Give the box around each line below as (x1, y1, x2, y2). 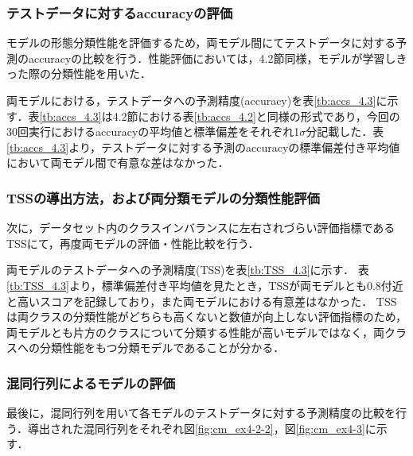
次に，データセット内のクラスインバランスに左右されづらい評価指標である (6, 219, 395, 236)
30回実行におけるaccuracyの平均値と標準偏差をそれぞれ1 (6, 123, 300, 140)
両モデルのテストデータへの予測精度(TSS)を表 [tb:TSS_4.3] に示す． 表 (6, 261, 369, 278)
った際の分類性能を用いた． (6, 65, 151, 82)
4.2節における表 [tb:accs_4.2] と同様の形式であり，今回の (112, 107, 400, 124)
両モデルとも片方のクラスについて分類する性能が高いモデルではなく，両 (6, 323, 384, 340)
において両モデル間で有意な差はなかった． (6, 154, 229, 171)
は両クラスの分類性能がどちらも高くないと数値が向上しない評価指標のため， (6, 308, 407, 325)
